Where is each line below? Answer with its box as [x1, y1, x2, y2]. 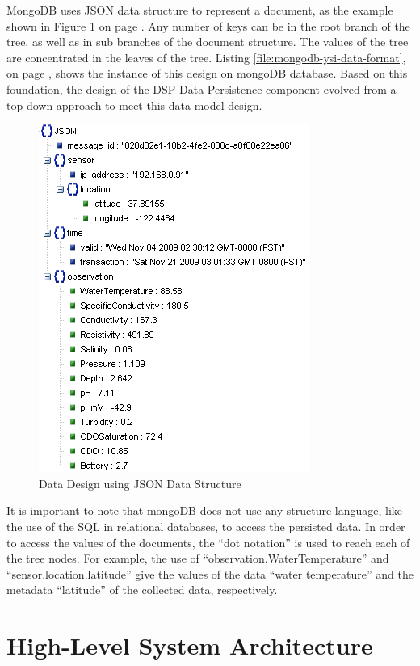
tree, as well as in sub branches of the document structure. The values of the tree [6, 33, 409, 50]
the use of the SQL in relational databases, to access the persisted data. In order [6, 517, 405, 534]
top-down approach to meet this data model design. [6, 96, 262, 113]
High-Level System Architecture [6, 629, 373, 662]
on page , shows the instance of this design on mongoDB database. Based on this [6, 65, 408, 82]
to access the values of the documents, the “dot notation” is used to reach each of [6, 533, 410, 550]
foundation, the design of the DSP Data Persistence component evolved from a [6, 80, 397, 97]
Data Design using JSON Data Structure [39, 474, 241, 491]
